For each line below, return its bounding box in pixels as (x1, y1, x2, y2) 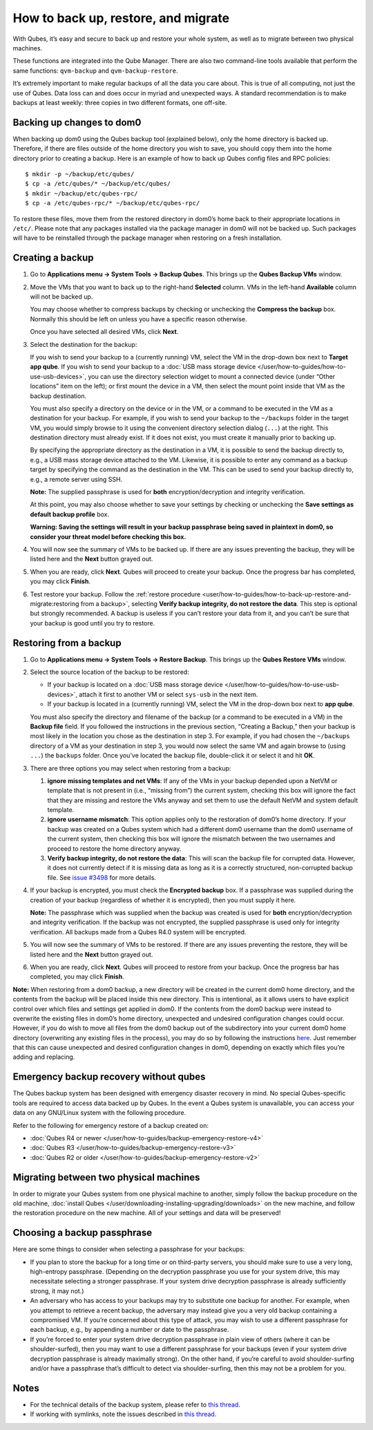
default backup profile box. (30, 510, 110, 518)
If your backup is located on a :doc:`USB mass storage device (47, 681, 224, 689)
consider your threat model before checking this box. (30, 532, 186, 540)
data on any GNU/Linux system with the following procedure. (12, 1109, 186, 1117)
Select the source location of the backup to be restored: (30, 668, 189, 677)
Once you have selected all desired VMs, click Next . (30, 328, 179, 336)
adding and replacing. (12, 1053, 75, 1061)
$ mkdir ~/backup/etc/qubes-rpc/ (25, 189, 138, 197)
